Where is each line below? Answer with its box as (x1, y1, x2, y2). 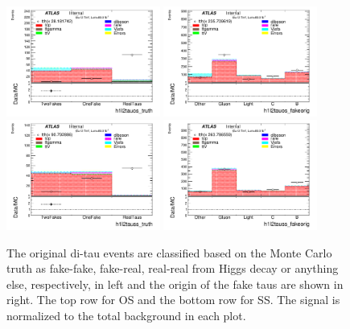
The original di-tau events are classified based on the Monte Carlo (6, 244, 332, 261)
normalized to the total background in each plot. (6, 307, 246, 324)
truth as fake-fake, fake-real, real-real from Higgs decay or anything (6, 260, 339, 277)
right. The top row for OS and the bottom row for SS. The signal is (6, 291, 340, 308)
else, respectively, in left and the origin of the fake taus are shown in (6, 275, 344, 292)
